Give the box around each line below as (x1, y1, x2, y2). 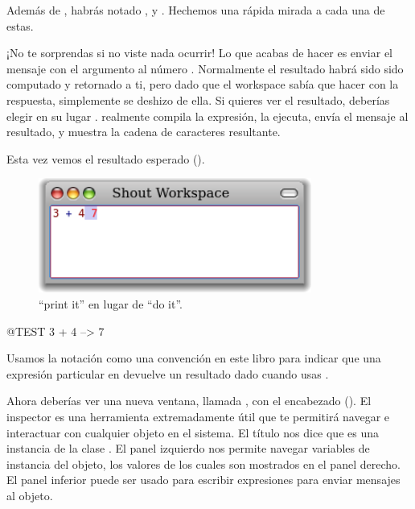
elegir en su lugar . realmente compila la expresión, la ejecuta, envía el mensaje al (6, 107, 409, 124)
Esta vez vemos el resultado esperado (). (6, 150, 205, 167)
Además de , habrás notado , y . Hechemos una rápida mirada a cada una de (6, 2, 385, 18)
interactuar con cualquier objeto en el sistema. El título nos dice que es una (6, 424, 379, 441)
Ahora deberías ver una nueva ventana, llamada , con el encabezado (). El (6, 392, 372, 409)
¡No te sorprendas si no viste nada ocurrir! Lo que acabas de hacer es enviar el (6, 44, 393, 61)
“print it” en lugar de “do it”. (39, 295, 183, 312)
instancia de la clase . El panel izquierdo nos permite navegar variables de (6, 440, 370, 457)
